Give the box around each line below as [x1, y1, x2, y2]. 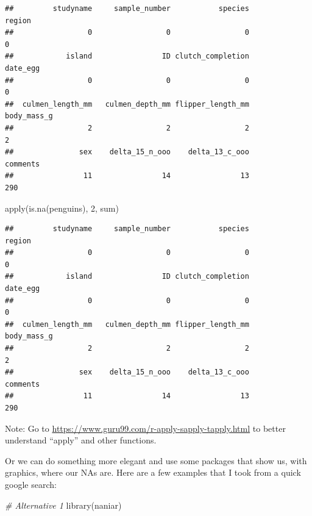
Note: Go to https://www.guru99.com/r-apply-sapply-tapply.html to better [5, 421, 286, 434]
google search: [5, 478, 57, 490]
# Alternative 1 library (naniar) [5, 498, 122, 511]
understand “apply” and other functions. [5, 434, 157, 446]
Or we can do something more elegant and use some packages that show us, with [5, 454, 307, 467]
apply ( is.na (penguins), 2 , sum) [5, 201, 119, 214]
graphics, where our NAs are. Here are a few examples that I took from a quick [5, 466, 301, 479]
